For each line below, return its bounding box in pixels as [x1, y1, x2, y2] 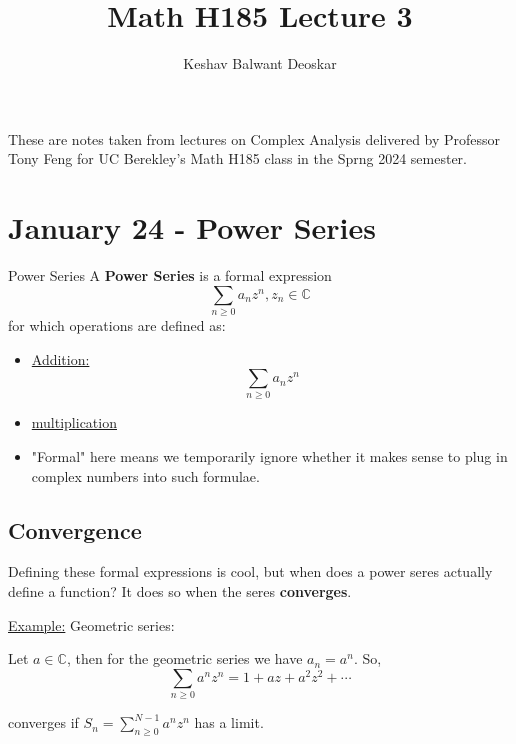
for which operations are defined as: [8, 314, 226, 335]
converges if [8, 712, 79, 733]
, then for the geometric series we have [66, 648, 303, 669]
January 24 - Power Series [8, 207, 376, 248]
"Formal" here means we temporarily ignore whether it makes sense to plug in [31, 446, 508, 467]
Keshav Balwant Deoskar [183, 53, 337, 74]
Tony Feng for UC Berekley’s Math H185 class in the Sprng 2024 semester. [8, 148, 468, 169]
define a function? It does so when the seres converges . [8, 581, 352, 602]
